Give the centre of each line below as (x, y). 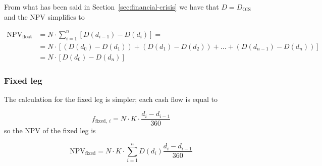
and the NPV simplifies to (44, 16)
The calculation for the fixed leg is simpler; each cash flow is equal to (111, 99)
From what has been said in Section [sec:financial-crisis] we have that (112, 7)
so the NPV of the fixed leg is (50, 130)
